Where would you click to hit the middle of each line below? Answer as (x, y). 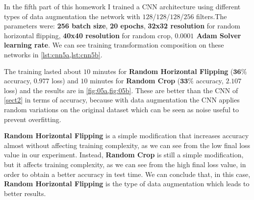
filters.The (212, 16)
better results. (25, 193)
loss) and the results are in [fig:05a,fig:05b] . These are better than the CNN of (121, 90)
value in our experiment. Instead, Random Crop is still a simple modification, (124, 155)
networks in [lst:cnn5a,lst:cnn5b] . (53, 54)
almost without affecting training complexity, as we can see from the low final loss (127, 145)
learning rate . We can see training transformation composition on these (114, 45)
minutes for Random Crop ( (135, 81)
